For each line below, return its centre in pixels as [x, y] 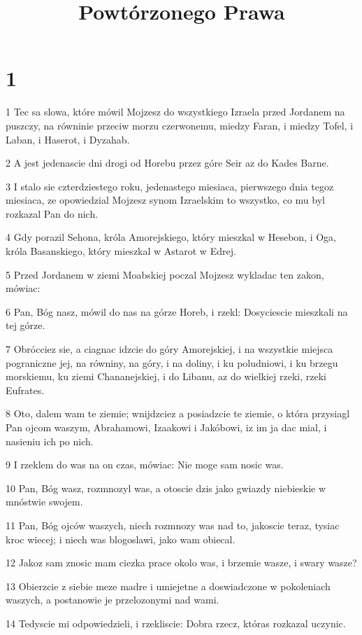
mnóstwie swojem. [44, 502]
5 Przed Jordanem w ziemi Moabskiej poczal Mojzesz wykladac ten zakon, [165, 274]
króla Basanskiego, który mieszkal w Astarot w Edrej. [121, 251]
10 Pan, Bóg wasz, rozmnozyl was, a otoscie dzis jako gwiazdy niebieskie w [166, 488]
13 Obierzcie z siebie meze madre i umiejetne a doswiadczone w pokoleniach [168, 586]
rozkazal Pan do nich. [52, 213]
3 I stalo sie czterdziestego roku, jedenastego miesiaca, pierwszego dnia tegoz [170, 186]
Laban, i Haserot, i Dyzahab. [68, 139]
